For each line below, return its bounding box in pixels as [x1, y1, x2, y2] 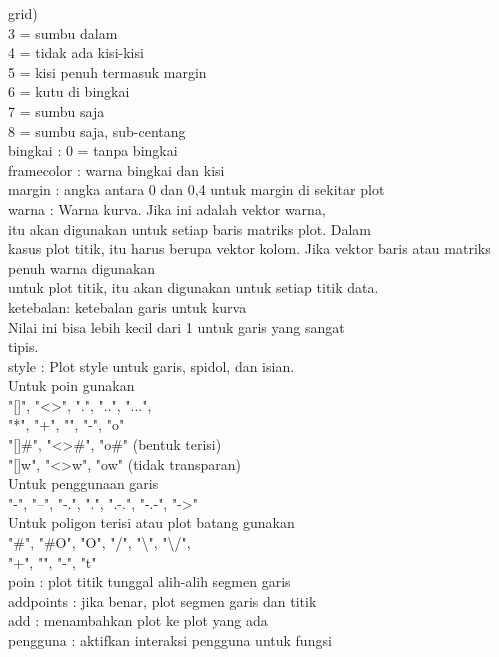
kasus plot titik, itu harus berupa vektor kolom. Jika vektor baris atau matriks [8, 238, 491, 259]
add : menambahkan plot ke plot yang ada [8, 610, 268, 631]
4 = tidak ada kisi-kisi [8, 42, 144, 63]
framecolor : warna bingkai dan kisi [8, 159, 225, 180]
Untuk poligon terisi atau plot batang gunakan [8, 512, 295, 533]
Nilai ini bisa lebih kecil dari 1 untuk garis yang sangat [8, 316, 345, 337]
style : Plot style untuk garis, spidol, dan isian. [8, 355, 295, 376]
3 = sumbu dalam [8, 22, 118, 43]
